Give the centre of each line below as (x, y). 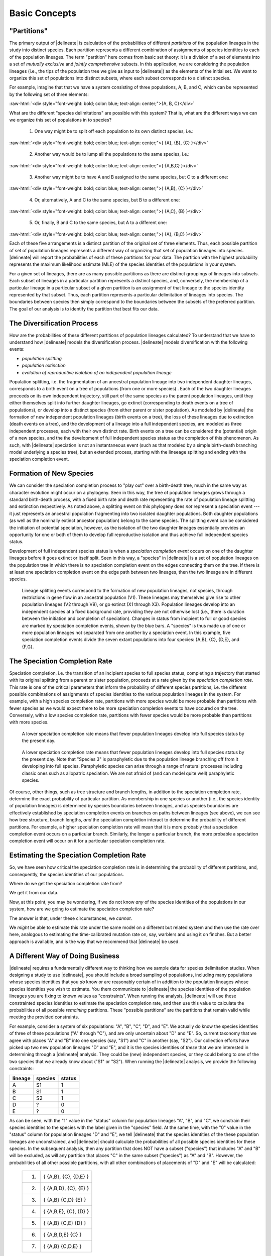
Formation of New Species (51, 474)
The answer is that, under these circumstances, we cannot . (71, 918)
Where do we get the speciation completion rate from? (66, 884)
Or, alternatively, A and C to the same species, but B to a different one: (107, 200)
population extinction (44, 365)
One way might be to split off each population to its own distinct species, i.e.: (114, 131)
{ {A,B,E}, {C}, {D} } (66, 1212)
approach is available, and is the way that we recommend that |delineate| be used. (95, 941)
